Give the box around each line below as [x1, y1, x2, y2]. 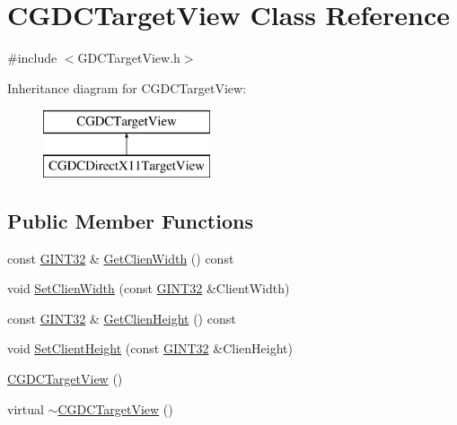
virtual [7, 399, 44, 418]
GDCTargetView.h [77, 48, 180, 67]
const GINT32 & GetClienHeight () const [7, 308, 236, 327]
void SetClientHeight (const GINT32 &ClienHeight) [7, 339, 293, 358]
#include [7, 48, 57, 67]
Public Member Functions [7, 206, 253, 234]
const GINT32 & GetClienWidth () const [7, 248, 234, 267]
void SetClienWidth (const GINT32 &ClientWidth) [7, 279, 290, 298]
